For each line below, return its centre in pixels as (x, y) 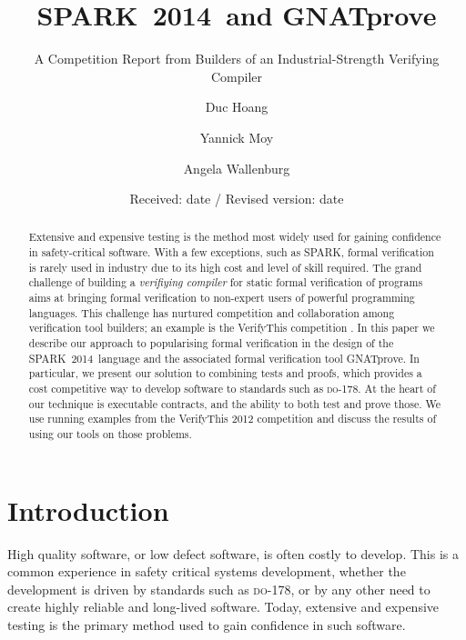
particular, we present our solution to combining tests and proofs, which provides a (225, 373)
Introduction (88, 510)
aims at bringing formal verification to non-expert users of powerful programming (222, 298)
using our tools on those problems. (110, 434)
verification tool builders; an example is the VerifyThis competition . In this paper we (232, 328)
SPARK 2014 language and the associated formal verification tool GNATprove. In (224, 358)
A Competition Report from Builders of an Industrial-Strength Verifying (237, 59)
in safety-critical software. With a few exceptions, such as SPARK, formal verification (231, 252)
